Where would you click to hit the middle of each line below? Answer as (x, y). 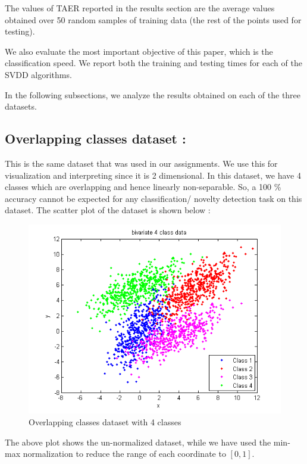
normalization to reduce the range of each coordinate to (124, 454)
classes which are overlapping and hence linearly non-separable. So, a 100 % (143, 187)
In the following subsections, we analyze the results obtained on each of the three (153, 94)
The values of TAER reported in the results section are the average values (140, 8)
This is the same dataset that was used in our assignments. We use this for (141, 163)
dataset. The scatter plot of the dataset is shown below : (108, 210)
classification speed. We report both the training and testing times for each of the (153, 63)
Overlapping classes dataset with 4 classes (105, 421)
